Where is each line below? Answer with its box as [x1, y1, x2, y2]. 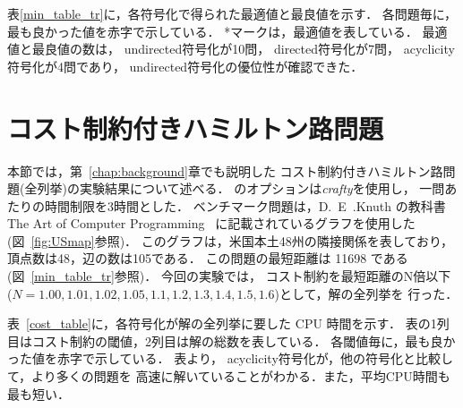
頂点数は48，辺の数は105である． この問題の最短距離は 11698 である [7, 249, 408, 268]
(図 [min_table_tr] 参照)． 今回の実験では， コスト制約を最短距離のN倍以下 [7, 267, 451, 285]
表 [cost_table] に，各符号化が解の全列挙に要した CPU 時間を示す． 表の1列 [7, 314, 450, 333]
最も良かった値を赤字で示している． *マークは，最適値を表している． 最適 [7, 21, 448, 40]
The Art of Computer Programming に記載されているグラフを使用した [7, 214, 416, 233]
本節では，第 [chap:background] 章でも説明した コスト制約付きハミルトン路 [7, 161, 443, 180]
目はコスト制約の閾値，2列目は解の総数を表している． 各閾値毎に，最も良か [7, 331, 456, 350]
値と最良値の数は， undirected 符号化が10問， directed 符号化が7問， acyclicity [7, 39, 455, 58]
